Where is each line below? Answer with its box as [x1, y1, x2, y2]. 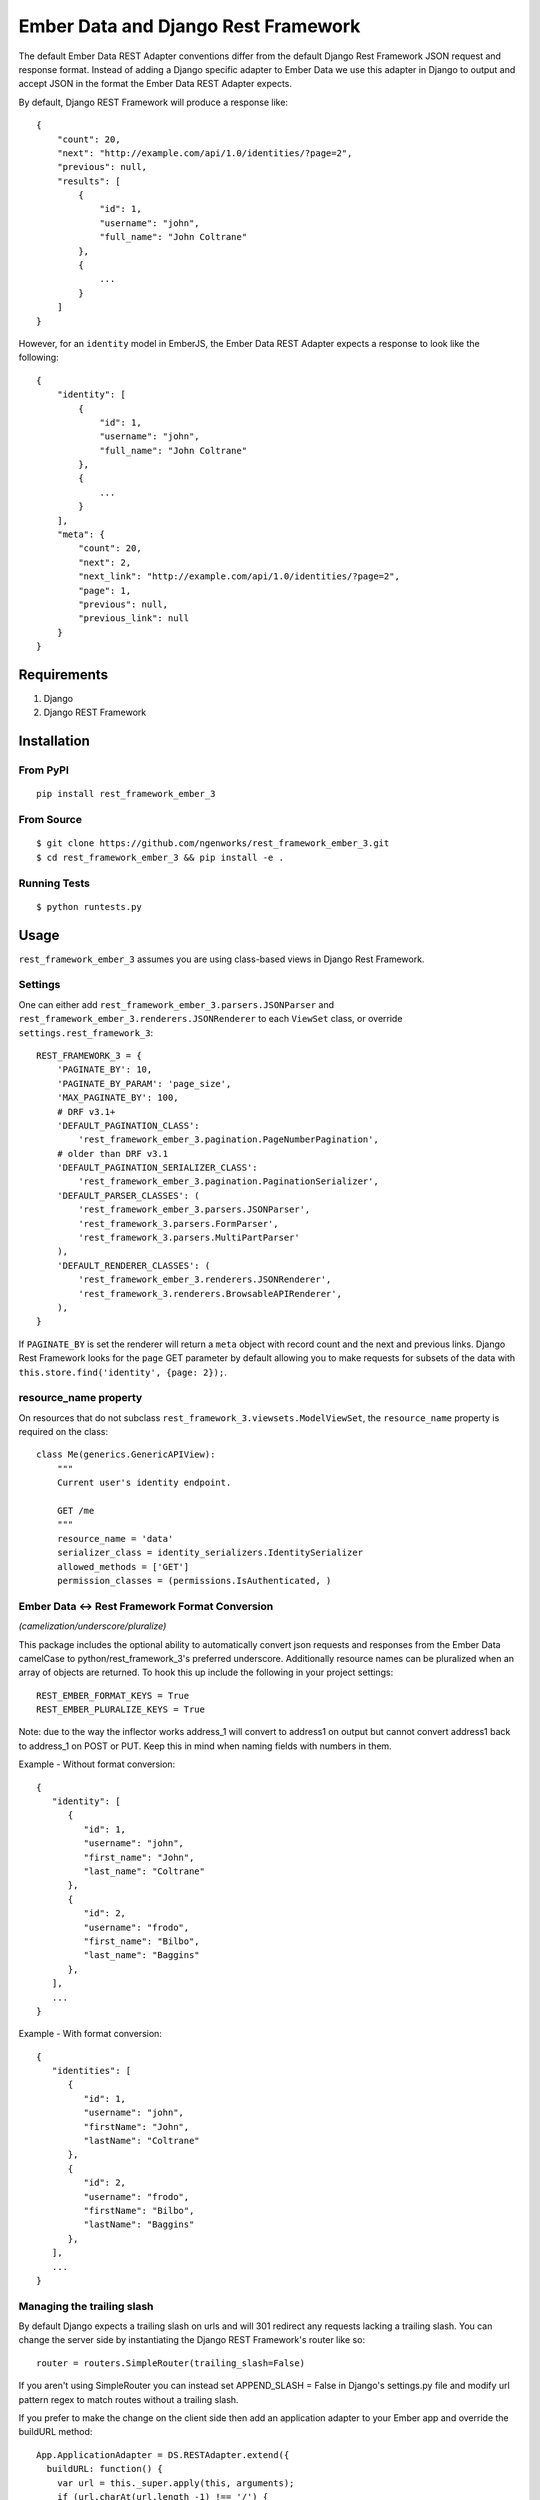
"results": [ [56, 175, 121, 187]
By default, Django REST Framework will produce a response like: [18, 96, 289, 108]
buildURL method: [18, 2426, 93, 2438]
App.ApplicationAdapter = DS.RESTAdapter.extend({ [36, 2449, 290, 2460]
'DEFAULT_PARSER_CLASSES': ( [56, 1190, 200, 1201]
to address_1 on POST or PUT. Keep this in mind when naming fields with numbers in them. [18, 1740, 392, 1752]
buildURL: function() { [46, 2463, 164, 2475]
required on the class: [18, 1426, 109, 1438]
